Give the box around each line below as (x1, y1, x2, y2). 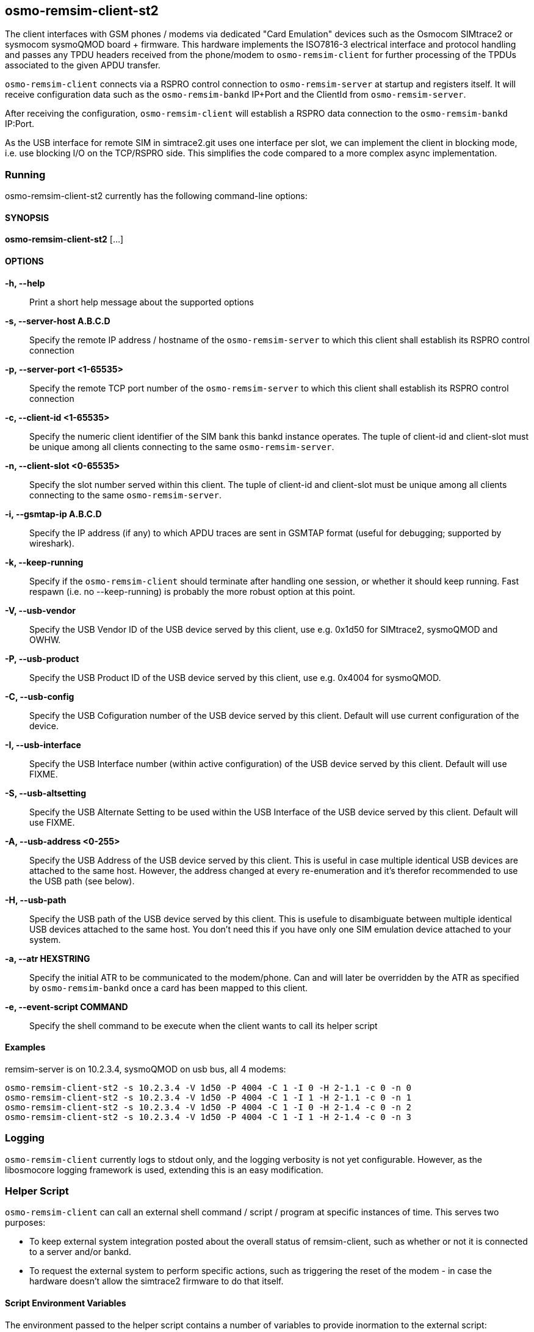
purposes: (5, 1217, 46, 1228)
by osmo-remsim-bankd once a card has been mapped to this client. (29, 982, 308, 993)
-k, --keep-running (5, 556, 84, 567)
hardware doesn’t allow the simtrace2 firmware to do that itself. (29, 1276, 284, 1287)
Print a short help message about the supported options (29, 296, 254, 307)
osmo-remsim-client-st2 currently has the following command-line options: (5, 191, 308, 202)
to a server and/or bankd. (29, 1246, 131, 1257)
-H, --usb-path (5, 894, 67, 905)
